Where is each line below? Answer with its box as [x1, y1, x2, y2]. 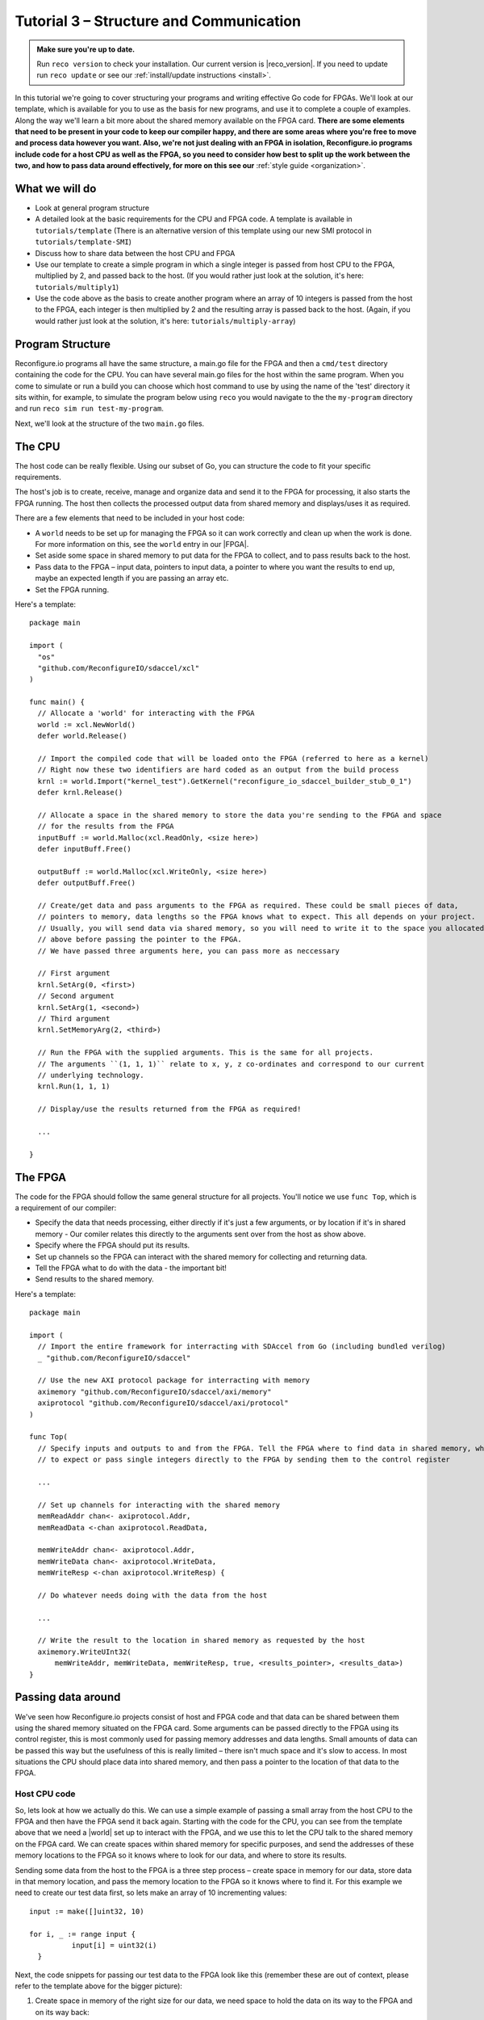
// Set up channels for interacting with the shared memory [37, 1500, 281, 1509]
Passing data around [15, 1690, 121, 1704]
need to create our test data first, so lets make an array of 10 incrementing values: [15, 1887, 287, 1898]
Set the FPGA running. [35, 584, 109, 594]
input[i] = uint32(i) [71, 1940, 157, 1950]
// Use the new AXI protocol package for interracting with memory [37, 1376, 311, 1385]
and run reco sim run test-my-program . [15, 404, 165, 414]
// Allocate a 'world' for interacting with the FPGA [37, 709, 255, 718]
